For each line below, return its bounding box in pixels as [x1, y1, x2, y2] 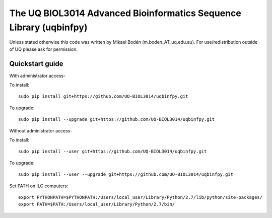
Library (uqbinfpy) [9, 22, 88, 33]
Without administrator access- [9, 127, 73, 133]
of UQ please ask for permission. [9, 46, 78, 52]
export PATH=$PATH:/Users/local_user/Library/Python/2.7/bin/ [18, 201, 175, 207]
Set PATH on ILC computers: [9, 183, 69, 189]
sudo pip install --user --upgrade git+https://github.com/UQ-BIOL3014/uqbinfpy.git [18, 172, 234, 177]
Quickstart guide [9, 59, 63, 68]
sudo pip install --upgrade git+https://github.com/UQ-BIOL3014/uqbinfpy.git [18, 116, 215, 122]
